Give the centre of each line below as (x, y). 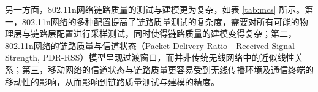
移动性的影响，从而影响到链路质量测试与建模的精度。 (112, 81)
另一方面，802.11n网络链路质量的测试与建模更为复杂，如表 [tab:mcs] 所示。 (155, 9)
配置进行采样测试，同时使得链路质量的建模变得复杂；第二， (176, 33)
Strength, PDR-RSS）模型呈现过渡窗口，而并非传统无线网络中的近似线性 (150, 57)
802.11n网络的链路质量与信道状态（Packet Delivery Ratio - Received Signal (150, 45)
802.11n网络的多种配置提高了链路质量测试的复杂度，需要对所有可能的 (161, 21)
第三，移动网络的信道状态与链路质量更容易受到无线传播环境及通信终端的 (168, 69)
